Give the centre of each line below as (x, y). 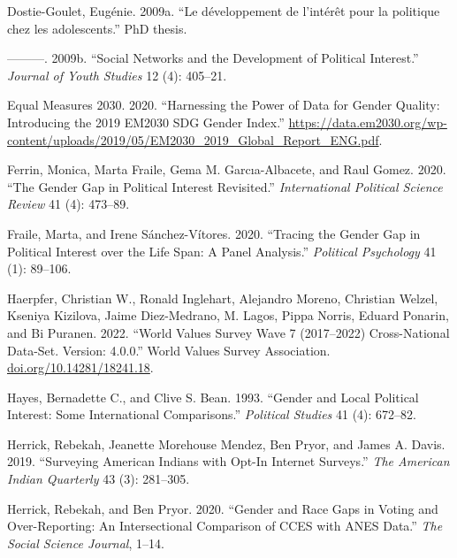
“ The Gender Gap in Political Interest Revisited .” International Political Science (225, 186)
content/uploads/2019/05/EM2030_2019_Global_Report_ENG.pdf (193, 139)
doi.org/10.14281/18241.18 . (80, 367)
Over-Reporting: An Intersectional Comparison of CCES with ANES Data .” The (225, 526)
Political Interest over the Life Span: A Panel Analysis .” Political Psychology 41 (222, 251)
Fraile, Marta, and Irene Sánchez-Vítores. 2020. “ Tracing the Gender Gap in (214, 233)
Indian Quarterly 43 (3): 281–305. (99, 479)
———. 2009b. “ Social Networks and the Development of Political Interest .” (213, 58)
